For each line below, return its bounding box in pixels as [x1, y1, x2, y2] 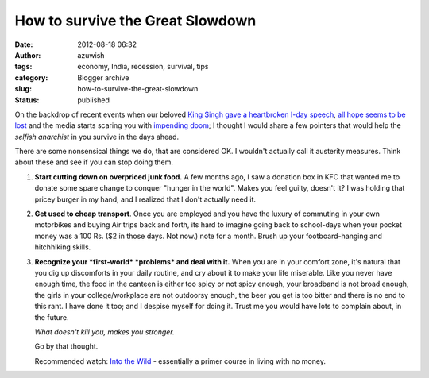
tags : [14, 62, 33, 71]
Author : [14, 50, 41, 60]
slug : [14, 84, 32, 94]
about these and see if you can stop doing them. [14, 157, 174, 167]
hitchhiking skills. [34, 242, 91, 252]
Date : [14, 40, 33, 49]
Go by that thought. [34, 341, 99, 351]
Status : [14, 95, 40, 105]
